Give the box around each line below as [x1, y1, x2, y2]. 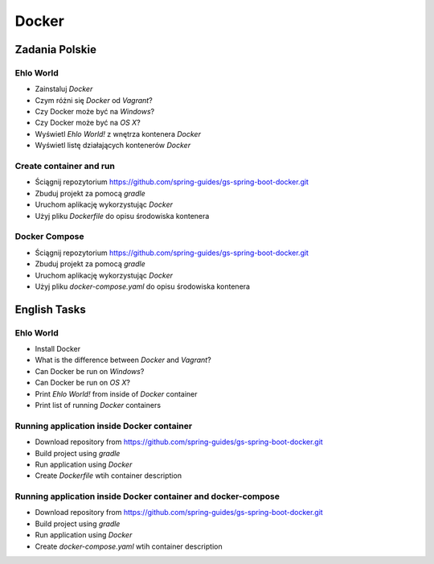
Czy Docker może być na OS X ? [35, 117, 141, 128]
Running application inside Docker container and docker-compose [14, 491, 280, 502]
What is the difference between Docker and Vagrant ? [35, 355, 212, 365]
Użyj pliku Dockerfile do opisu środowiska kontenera [35, 211, 210, 220]
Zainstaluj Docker [35, 84, 93, 94]
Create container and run [14, 161, 116, 172]
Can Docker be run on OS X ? [35, 378, 130, 388]
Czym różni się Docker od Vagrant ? [35, 95, 153, 105]
